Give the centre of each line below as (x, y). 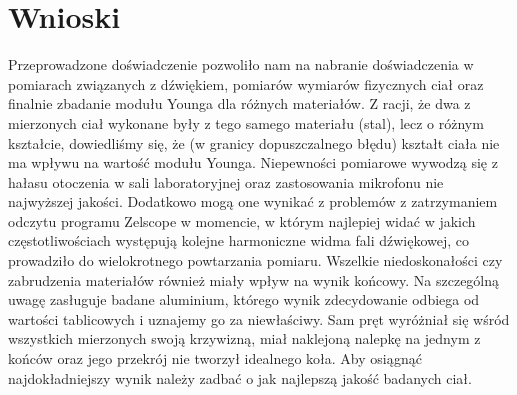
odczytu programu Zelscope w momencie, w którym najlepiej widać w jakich (242, 220)
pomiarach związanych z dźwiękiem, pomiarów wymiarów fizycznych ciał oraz (246, 83)
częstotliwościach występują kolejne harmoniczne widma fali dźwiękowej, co (239, 240)
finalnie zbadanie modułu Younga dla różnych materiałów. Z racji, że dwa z (239, 103)
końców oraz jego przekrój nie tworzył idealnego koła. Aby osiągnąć (215, 358)
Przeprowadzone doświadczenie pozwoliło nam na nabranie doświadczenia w (241, 64)
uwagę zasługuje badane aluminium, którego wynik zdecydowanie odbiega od (244, 299)
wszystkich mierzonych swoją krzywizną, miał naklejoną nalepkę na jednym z (244, 338)
